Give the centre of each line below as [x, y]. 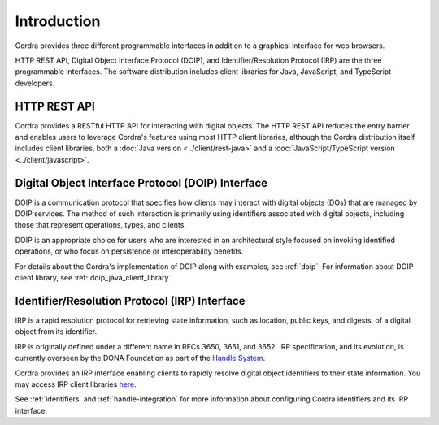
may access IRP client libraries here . [76, 384]
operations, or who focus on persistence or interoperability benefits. [129, 251]
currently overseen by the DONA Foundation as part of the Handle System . [140, 358]
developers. [35, 83]
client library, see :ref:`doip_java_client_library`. [94, 278]
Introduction [58, 21]
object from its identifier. [56, 332]
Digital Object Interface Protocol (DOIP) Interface [141, 183]
